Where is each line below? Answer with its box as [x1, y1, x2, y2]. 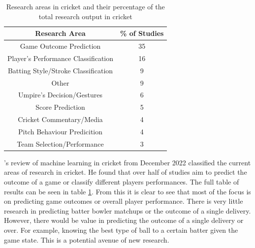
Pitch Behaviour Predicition [18, 126, 103, 136]
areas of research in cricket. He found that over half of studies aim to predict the [4, 167, 247, 177]
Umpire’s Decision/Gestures [18, 90, 102, 100]
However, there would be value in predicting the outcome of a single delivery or [4, 215, 244, 225]
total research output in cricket [38, 11, 132, 21]
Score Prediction [35, 102, 85, 112]
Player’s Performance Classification [7, 53, 114, 63]
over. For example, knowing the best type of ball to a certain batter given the [4, 225, 238, 235]
